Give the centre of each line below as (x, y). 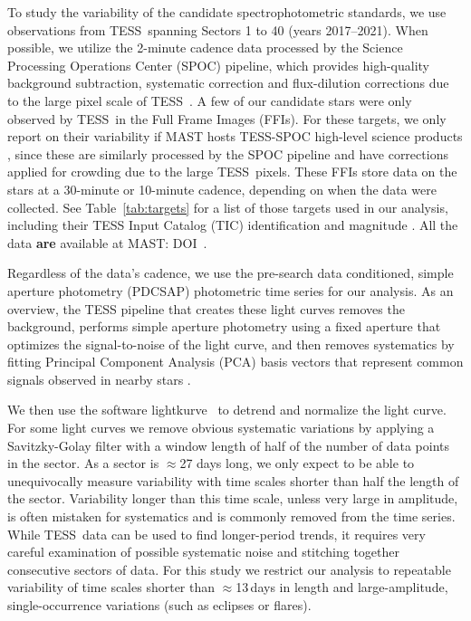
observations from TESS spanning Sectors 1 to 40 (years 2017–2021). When (218, 29)
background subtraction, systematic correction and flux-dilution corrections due (228, 83)
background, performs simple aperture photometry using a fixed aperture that (224, 326)
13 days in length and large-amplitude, (342, 587)
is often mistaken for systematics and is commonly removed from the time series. (231, 516)
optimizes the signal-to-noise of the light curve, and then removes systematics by (231, 344)
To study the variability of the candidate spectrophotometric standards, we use (227, 12)
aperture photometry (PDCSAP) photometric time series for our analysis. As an (231, 290)
